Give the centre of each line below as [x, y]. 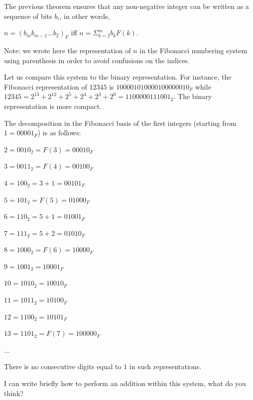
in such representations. [165, 366]
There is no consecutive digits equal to [63, 366]
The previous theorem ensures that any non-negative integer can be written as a [126, 6]
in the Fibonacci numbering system [193, 50]
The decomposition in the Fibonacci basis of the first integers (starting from [120, 123]
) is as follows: [59, 133]
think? [14, 393]
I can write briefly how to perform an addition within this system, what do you [125, 383]
